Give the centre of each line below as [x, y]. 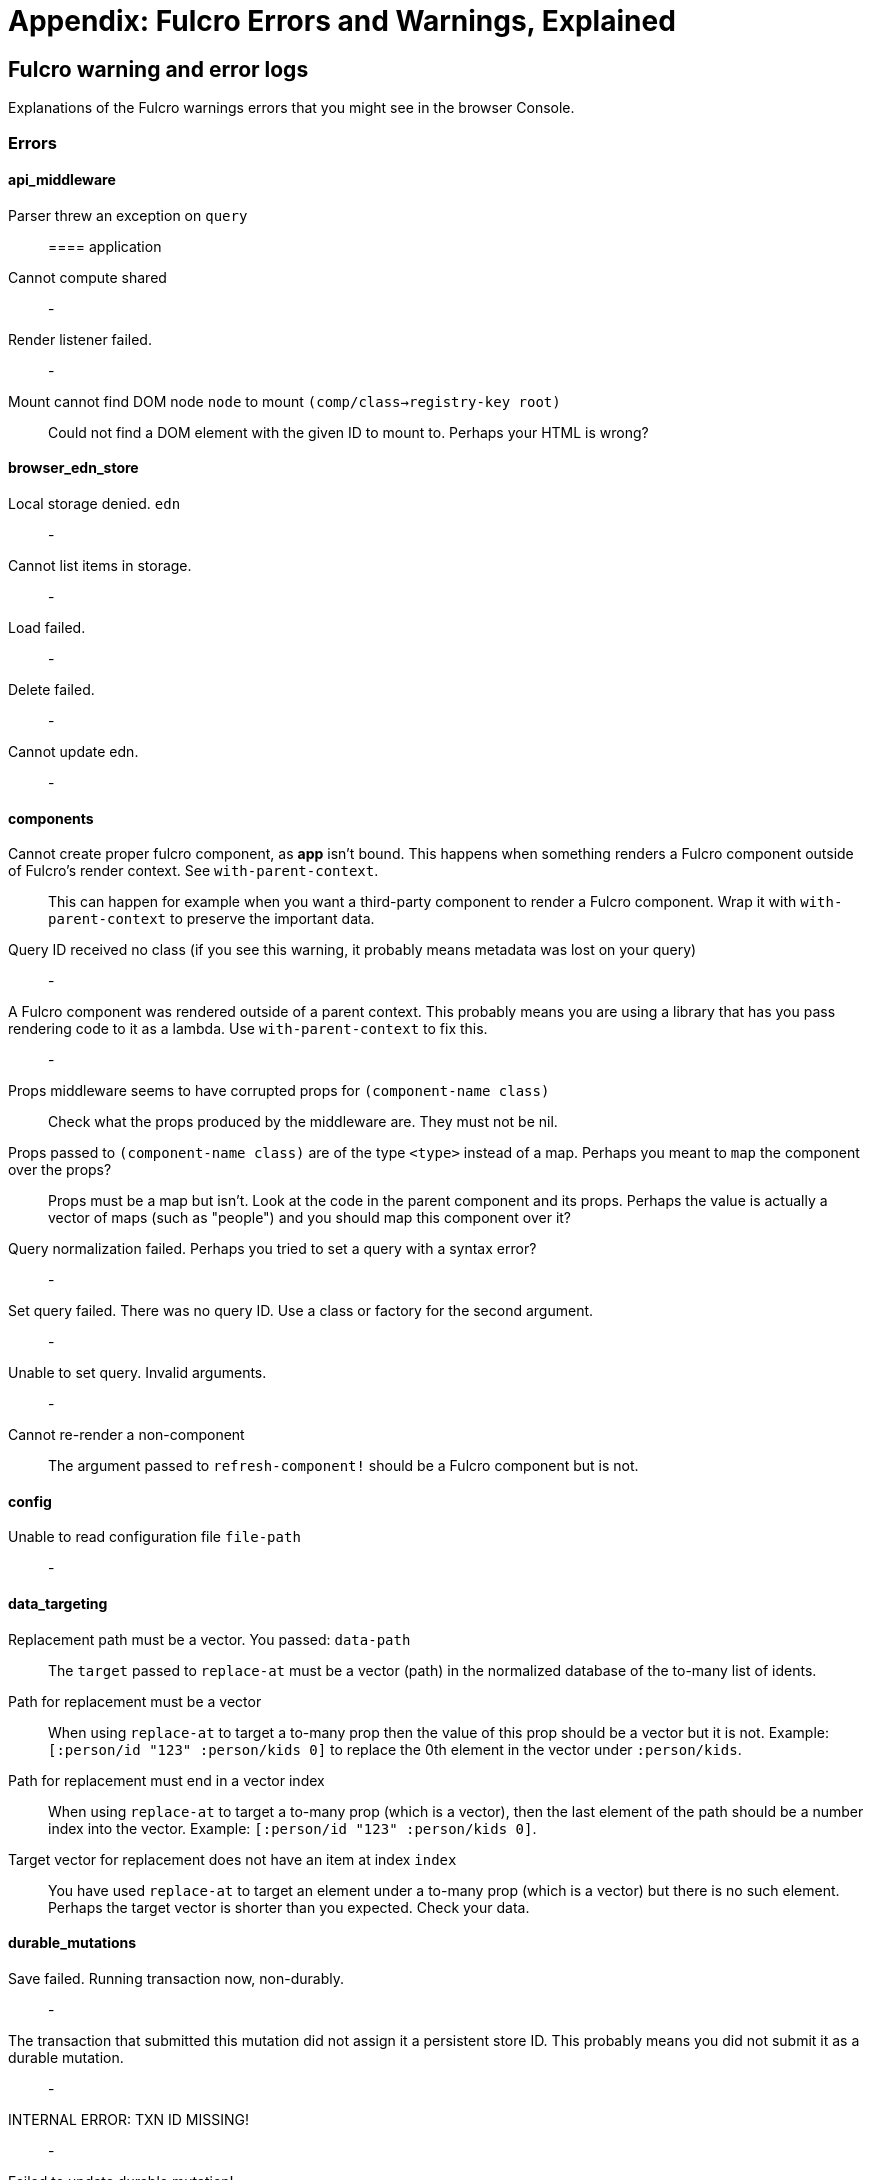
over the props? [60, 1170]
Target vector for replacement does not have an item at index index [232, 1859]
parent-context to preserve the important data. [211, 919]
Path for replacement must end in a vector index [166, 1780]
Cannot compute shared [87, 277]
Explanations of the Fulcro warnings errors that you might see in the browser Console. [291, 108]
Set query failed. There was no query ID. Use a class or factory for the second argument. [301, 1311]
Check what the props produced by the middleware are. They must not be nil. [303, 1122]
